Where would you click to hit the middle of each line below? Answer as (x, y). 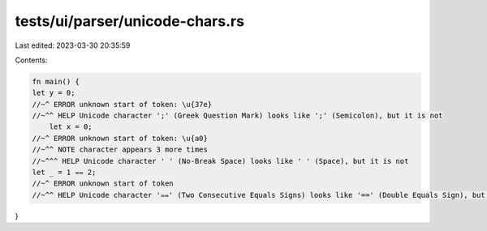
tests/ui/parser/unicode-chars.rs (130, 21)
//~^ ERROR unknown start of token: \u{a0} (120, 138)
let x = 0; (71, 127)
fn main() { (56, 81)
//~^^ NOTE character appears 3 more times (120, 150)
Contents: (31, 60)
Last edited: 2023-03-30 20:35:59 (73, 45)
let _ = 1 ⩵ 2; (64, 173)
